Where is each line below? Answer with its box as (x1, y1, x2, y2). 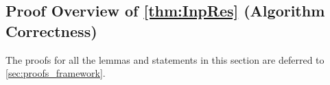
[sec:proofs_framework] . (5, 66, 106, 80)
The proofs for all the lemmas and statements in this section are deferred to (5, 52, 325, 66)
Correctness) (5, 20, 97, 41)
